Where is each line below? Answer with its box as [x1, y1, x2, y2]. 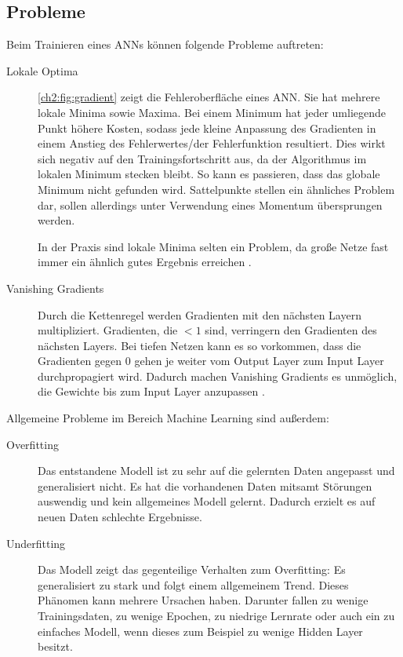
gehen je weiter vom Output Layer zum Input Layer [134, 352, 384, 369]
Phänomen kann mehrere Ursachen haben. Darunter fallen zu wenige [38, 592, 369, 608]
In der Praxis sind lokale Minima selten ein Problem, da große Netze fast [38, 238, 389, 254]
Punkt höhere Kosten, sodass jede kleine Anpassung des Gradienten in [38, 119, 376, 136]
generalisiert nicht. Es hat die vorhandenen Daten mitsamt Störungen [38, 477, 372, 494]
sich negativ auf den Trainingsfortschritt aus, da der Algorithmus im [38, 150, 367, 166]
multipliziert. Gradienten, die [38, 322, 178, 338]
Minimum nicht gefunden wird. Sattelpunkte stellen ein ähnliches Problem [38, 181, 395, 197]
